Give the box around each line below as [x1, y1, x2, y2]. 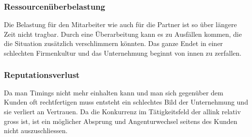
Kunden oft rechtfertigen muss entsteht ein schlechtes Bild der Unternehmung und [4, 97, 248, 107]
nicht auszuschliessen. [4, 125, 68, 136]
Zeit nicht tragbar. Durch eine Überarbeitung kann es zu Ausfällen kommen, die [4, 29, 242, 39]
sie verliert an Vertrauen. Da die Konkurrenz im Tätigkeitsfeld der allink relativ [4, 107, 241, 116]
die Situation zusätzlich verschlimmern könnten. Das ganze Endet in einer [4, 38, 223, 48]
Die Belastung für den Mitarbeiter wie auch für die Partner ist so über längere [4, 19, 237, 30]
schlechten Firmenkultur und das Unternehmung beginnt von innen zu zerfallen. [4, 48, 242, 58]
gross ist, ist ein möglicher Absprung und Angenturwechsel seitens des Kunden [4, 116, 237, 126]
